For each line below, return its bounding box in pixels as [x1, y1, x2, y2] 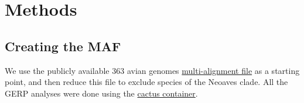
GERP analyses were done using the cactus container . [5, 87, 198, 99]
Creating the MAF [5, 37, 121, 55]
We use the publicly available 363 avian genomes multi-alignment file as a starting [5, 64, 300, 76]
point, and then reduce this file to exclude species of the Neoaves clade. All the [5, 76, 288, 88]
